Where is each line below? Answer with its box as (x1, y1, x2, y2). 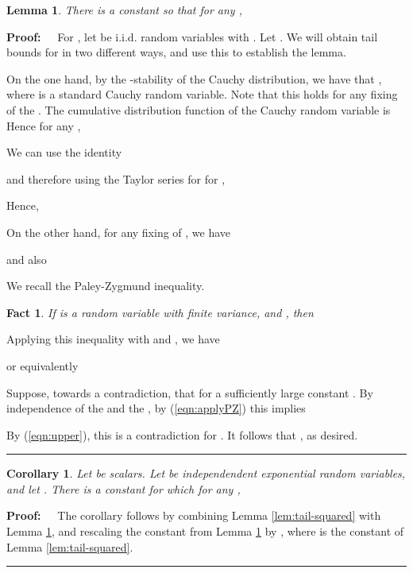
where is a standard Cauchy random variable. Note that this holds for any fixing (6, 86, 398, 103)
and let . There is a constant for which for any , (6, 480, 241, 497)
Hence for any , (6, 117, 81, 134)
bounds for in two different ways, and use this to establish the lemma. (6, 44, 346, 60)
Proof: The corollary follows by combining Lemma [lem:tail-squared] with (6, 507, 381, 524)
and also (6, 250, 47, 267)
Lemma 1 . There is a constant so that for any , (6, 2, 242, 17)
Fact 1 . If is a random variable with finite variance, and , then (6, 304, 314, 320)
